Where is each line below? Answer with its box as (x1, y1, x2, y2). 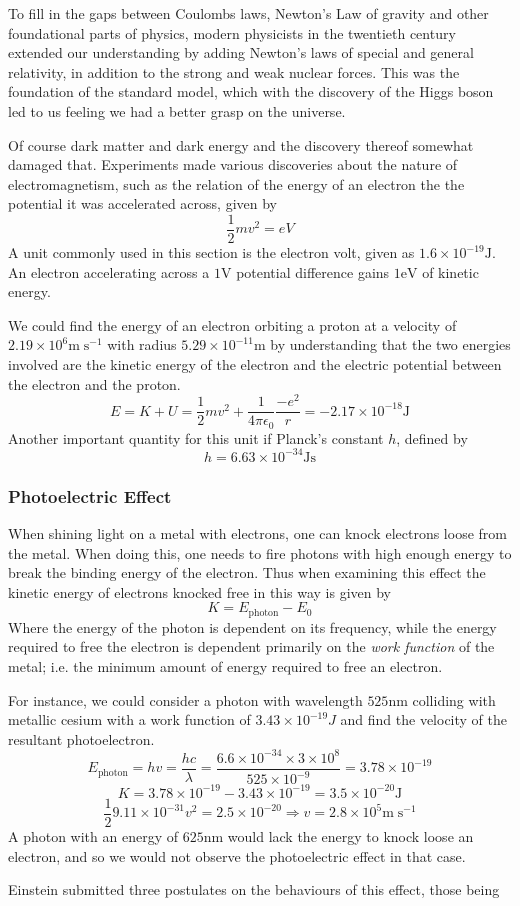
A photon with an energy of (8, 825, 179, 846)
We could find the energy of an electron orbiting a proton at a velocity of (8, 314, 457, 335)
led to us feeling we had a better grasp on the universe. (8, 100, 346, 121)
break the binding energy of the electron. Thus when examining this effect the (8, 562, 486, 583)
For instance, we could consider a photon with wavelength (8, 689, 363, 710)
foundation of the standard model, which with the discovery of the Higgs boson (8, 81, 494, 102)
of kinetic (422, 261, 479, 282)
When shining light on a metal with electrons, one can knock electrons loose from (8, 523, 507, 544)
